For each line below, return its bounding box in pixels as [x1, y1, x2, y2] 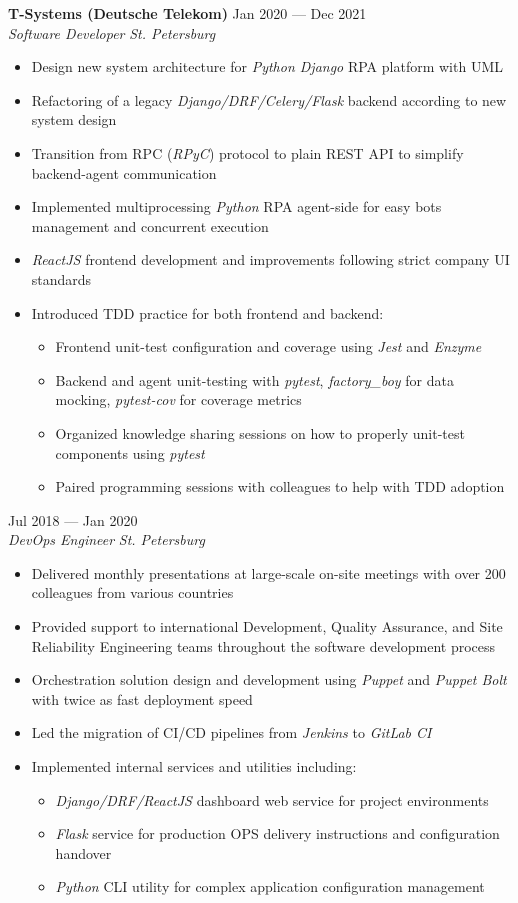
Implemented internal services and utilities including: [31, 756, 357, 777]
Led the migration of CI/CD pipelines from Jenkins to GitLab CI [31, 722, 432, 743]
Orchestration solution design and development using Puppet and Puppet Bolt [31, 669, 507, 690]
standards [31, 268, 92, 289]
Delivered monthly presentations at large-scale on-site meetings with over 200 [31, 562, 506, 583]
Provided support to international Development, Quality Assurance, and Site [31, 616, 503, 637]
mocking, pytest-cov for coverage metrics [55, 389, 302, 410]
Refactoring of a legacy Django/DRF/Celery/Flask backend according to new [31, 89, 507, 110]
